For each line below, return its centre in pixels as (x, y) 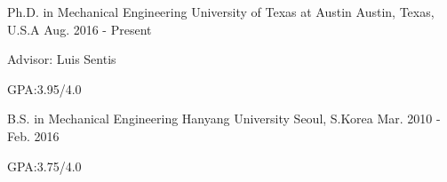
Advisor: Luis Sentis (62, 59)
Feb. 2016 (33, 135)
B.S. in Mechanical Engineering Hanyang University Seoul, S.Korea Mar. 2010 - (224, 119)
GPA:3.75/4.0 (44, 166)
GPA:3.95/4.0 (44, 88)
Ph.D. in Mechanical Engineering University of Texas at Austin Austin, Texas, (221, 12)
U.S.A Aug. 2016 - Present (80, 29)
